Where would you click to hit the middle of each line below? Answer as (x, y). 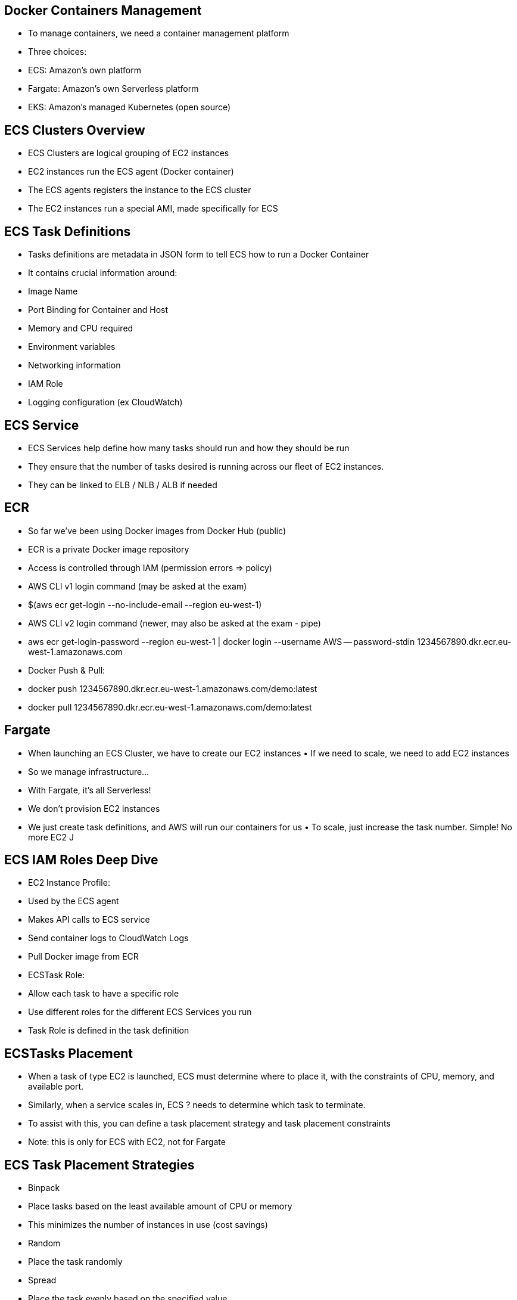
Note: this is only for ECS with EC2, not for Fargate (127, 1142)
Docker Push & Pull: (67, 670)
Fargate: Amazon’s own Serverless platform (113, 89)
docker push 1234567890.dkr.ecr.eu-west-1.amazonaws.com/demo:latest (173, 688)
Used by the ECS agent (74, 901)
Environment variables (72, 347)
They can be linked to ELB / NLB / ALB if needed (123, 485)
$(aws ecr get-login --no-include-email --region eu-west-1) (145, 604)
